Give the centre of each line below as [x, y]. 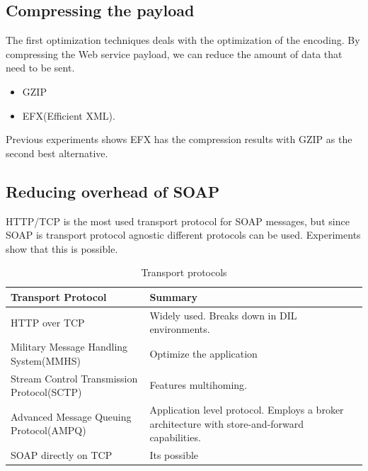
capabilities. [175, 437]
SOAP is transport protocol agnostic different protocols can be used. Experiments [183, 235]
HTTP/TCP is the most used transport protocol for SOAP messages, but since [178, 221]
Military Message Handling [69, 347]
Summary [174, 296]
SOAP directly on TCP [62, 455]
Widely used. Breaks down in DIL [223, 315]
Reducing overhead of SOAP [113, 191]
